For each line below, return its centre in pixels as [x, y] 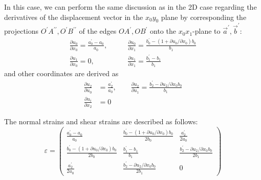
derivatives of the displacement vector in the [74, 17]
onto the [163, 31]
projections [21, 31]
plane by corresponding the [204, 17]
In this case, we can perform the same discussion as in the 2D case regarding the [130, 7]
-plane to [206, 31]
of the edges [98, 31]
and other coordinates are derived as [61, 73]
